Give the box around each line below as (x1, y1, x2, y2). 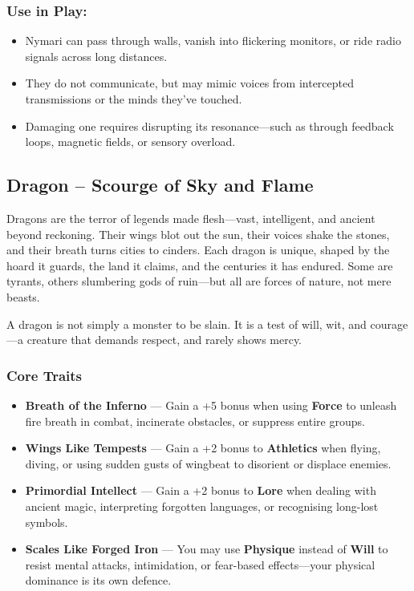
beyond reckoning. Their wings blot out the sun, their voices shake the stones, (6, 225, 390, 242)
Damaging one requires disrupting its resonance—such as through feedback (25, 117, 394, 134)
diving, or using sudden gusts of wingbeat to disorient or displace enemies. (25, 455, 392, 472)
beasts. (6, 288, 40, 305)
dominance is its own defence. (25, 572, 172, 589)
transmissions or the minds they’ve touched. (25, 91, 242, 107)
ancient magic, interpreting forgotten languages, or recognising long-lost (25, 497, 379, 514)
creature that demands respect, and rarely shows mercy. (26, 331, 302, 348)
